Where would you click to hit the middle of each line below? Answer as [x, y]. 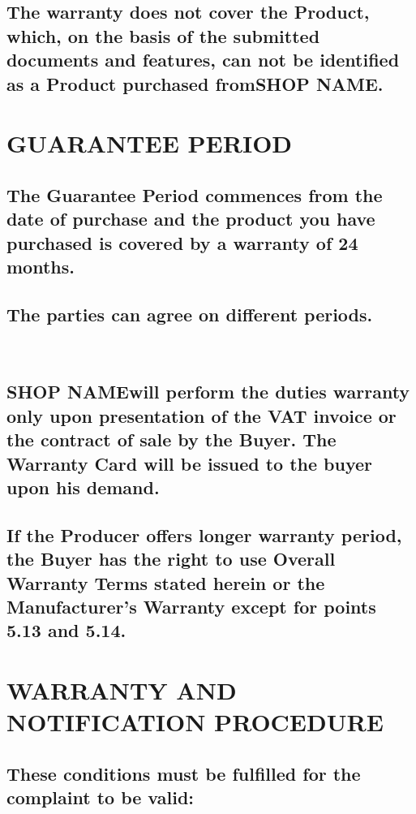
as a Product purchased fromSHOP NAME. [195, 83]
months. [41, 266]
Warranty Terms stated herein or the [166, 582]
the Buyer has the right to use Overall [171, 559]
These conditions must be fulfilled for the [184, 773]
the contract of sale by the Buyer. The [172, 439]
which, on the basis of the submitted [163, 35]
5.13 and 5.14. [66, 630]
